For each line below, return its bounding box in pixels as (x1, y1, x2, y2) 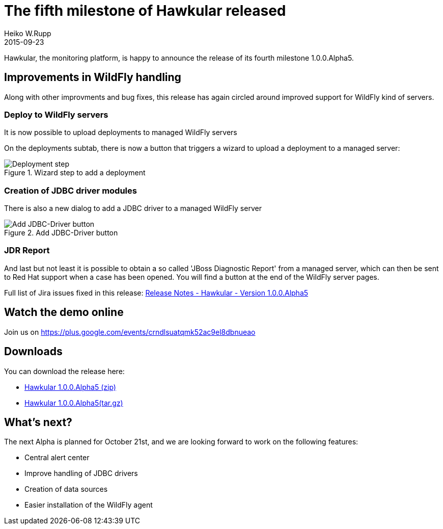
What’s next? (4, 415, 72, 429)
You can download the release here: (4, 366, 125, 376)
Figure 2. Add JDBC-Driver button (4, 228, 118, 237)
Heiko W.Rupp (4, 29, 51, 38)
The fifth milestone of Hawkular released (4, 2, 286, 19)
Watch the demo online (4, 306, 124, 319)
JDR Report (4, 245, 50, 256)
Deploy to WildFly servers (4, 109, 108, 120)
